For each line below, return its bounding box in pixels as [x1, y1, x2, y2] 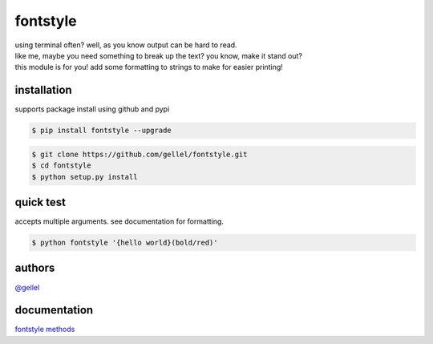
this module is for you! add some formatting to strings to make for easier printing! [14, 63, 284, 72]
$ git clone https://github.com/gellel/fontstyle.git [31, 149, 248, 159]
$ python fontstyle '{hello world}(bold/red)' [31, 238, 218, 248]
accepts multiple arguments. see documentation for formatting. [14, 217, 225, 226]
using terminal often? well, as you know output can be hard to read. [14, 40, 237, 50]
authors [14, 261, 55, 275]
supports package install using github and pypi [14, 104, 170, 114]
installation [14, 83, 72, 97]
